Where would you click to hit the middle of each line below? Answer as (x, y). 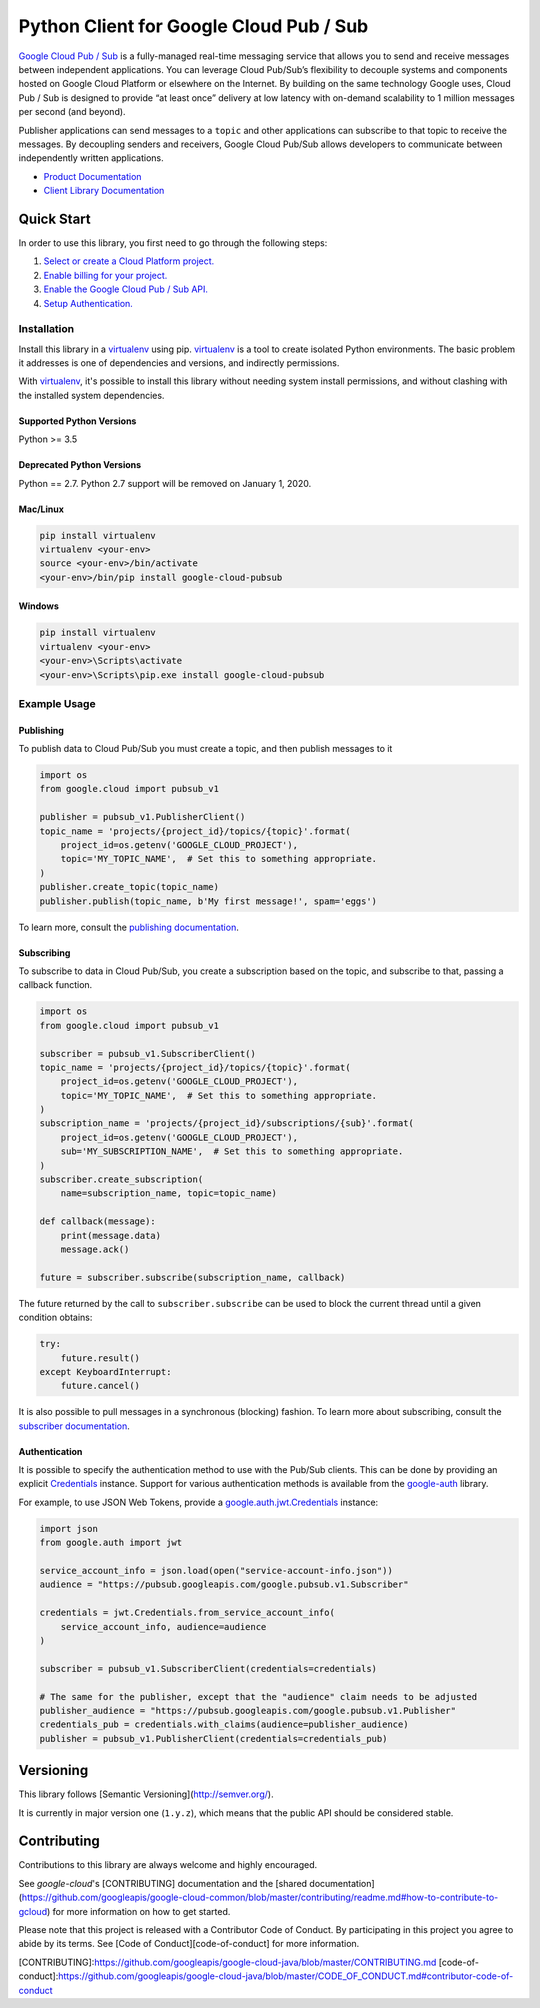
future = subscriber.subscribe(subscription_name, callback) (192, 1277)
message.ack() (95, 1249)
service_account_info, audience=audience (163, 1626)
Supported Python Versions (77, 421)
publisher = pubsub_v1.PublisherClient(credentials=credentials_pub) (213, 1738)
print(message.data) (111, 1235)
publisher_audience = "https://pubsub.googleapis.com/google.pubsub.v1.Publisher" (248, 1710)
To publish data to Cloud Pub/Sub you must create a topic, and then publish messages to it (205, 749)
